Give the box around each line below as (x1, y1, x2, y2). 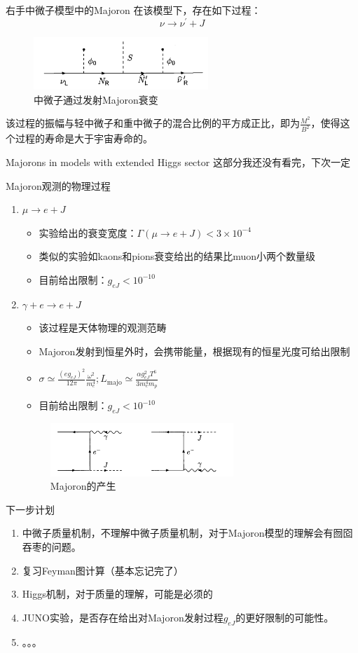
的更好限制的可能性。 (235, 610, 334, 624)
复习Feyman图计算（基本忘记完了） (22, 563, 184, 577)
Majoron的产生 (50, 479, 116, 493)
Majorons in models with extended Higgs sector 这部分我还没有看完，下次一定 (6, 154, 350, 169)
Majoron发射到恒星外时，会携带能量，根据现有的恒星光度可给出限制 (39, 343, 350, 358)
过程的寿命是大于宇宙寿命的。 (15, 131, 153, 146)
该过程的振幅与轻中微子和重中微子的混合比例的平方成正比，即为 (6, 116, 300, 130)
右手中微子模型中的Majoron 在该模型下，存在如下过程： (6, 3, 261, 17)
